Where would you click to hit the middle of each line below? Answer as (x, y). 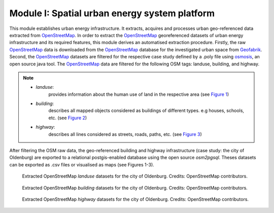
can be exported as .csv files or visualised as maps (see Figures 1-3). (82, 164)
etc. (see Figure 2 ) (68, 118)
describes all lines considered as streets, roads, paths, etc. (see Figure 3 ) (125, 134)
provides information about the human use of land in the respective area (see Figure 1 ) (139, 94)
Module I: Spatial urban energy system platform (112, 13)
